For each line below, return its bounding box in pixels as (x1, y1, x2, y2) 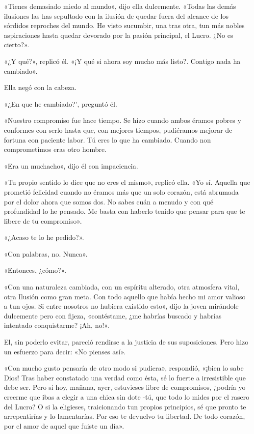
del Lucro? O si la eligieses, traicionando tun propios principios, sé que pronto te (4, 401, 246, 411)
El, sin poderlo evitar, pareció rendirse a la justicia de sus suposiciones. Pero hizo (4, 337, 249, 347)
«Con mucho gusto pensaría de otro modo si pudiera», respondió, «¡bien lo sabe (4, 363, 244, 373)
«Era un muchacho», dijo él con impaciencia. (4, 160, 138, 171)
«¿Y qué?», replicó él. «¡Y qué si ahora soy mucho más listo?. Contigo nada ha (4, 56, 241, 66)
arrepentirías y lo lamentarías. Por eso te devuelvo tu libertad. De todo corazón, (4, 411, 245, 421)
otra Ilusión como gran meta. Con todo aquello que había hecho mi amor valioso (4, 291, 246, 301)
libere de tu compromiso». (4, 215, 82, 226)
